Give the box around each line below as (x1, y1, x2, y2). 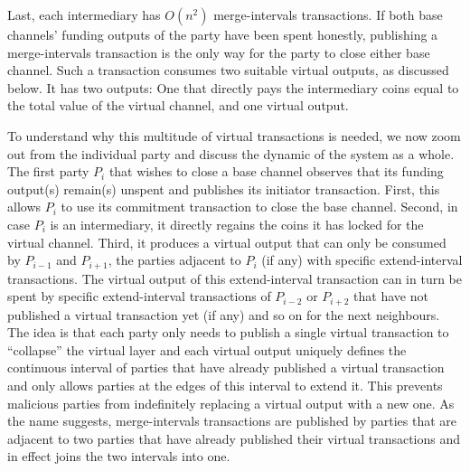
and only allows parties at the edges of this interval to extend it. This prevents (7, 376, 443, 394)
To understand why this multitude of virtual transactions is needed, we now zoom (7, 126, 461, 145)
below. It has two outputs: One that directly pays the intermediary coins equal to (7, 78, 459, 97)
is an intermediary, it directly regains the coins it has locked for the (50, 214, 424, 233)
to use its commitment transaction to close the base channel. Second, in (61, 197, 458, 216)
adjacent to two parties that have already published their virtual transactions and (7, 429, 461, 447)
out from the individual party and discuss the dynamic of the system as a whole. (7, 144, 455, 163)
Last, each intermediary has (7, 5, 161, 24)
